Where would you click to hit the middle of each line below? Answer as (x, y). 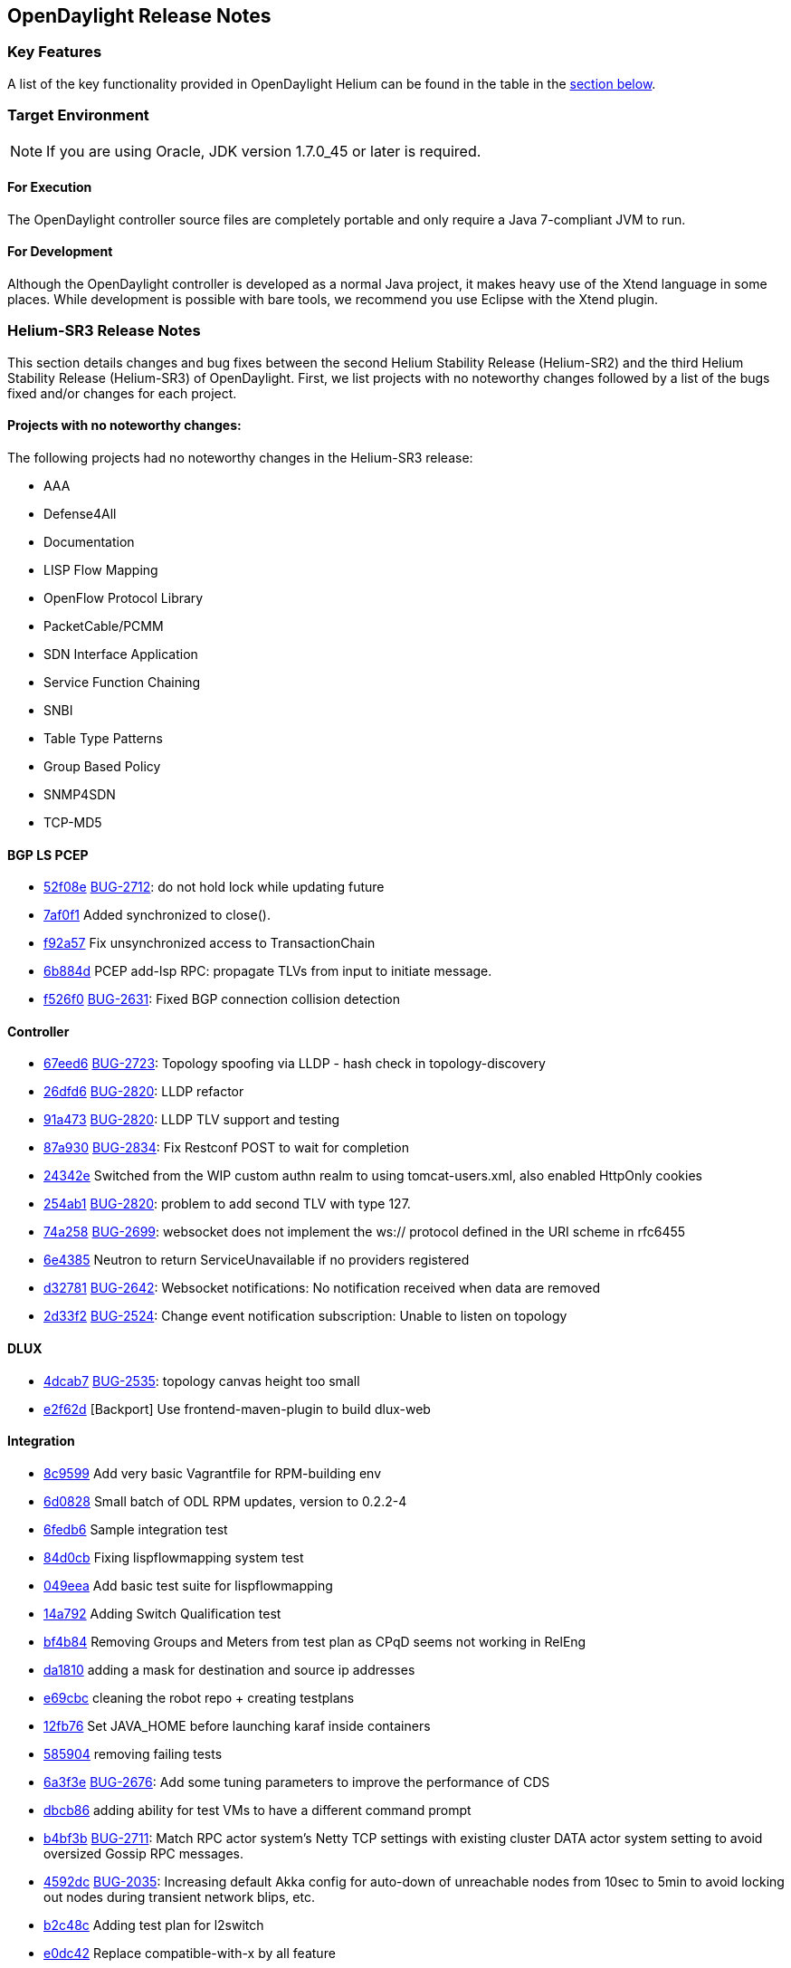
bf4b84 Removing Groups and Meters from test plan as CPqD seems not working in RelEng (315, 1641)
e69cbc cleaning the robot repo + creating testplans (199, 1697)
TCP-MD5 (73, 822)
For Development (60, 252)
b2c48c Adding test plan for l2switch (154, 1925)
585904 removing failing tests (133, 1753)
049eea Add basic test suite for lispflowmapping (188, 1585)
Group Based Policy (102, 766)
